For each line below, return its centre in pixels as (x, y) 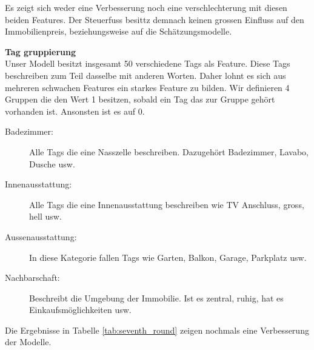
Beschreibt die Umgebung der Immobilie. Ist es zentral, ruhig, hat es (156, 298)
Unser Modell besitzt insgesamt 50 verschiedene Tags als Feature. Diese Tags (148, 63)
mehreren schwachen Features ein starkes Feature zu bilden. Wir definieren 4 (147, 87)
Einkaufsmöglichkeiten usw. (80, 310)
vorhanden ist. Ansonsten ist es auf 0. (75, 111)
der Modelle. (28, 342)
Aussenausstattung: (41, 236)
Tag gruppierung (41, 51)
